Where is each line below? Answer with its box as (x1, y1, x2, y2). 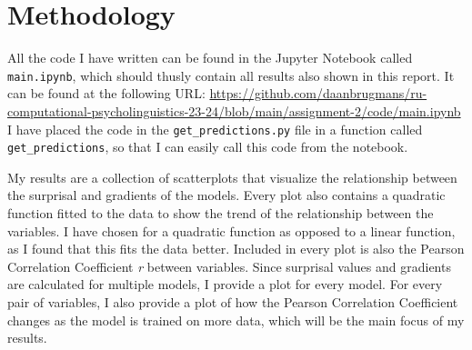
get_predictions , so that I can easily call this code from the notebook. (7, 137, 408, 156)
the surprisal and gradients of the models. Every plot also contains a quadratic (7, 185, 446, 205)
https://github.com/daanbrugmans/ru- (209, 84, 427, 103)
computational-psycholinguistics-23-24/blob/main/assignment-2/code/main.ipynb (7, 101, 461, 120)
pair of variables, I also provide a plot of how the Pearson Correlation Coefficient (7, 293, 458, 312)
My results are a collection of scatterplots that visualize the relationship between (7, 167, 457, 186)
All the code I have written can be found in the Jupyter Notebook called (7, 48, 413, 67)
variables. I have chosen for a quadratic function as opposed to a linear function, (7, 221, 456, 240)
